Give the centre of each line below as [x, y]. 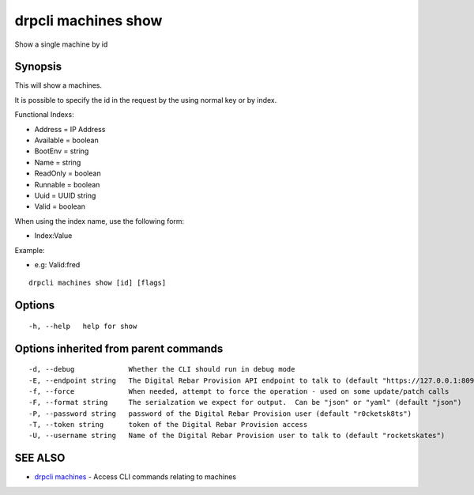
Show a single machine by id [61, 44]
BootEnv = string [62, 151]
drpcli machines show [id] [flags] [98, 283]
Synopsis [38, 67]
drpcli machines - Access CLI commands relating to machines [135, 477]
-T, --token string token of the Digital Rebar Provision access [168, 425]
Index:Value [53, 236]
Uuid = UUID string [65, 195]
